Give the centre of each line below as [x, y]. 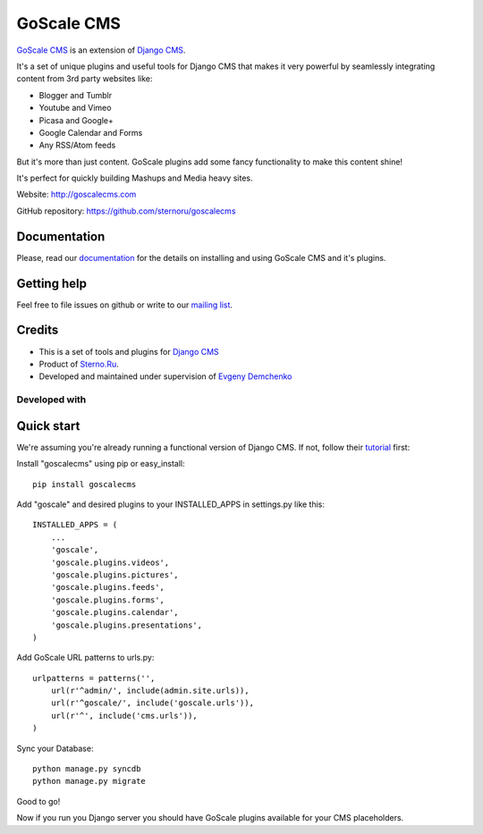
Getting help [51, 283]
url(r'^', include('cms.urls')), [124, 716]
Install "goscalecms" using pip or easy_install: [101, 464]
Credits [38, 330]
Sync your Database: [55, 748]
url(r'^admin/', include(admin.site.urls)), [150, 691]
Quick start [48, 426]
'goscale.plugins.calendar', [114, 613]
